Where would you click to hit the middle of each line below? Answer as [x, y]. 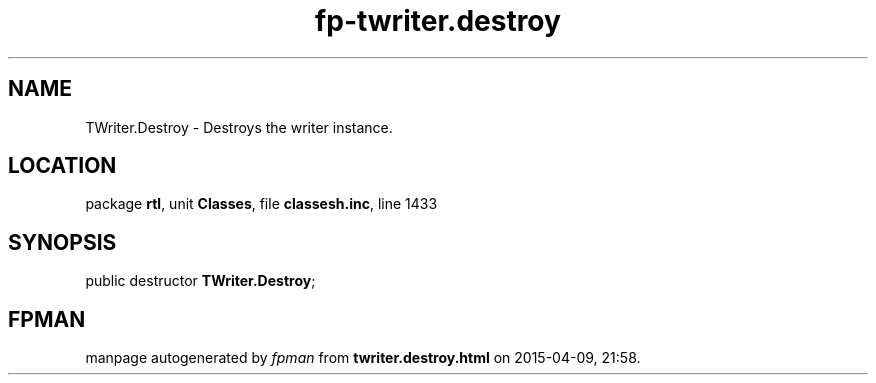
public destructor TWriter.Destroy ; [200, 281]
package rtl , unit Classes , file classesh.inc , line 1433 [261, 204]
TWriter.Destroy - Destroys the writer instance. [239, 127]
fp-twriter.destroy [438, 21]
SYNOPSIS [62, 242]
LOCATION [62, 166]
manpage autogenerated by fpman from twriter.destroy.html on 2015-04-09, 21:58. [363, 358]
